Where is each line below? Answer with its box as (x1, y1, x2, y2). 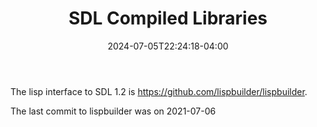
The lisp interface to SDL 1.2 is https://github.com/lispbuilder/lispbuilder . (10, 85, 308, 97)
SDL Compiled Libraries (68, 7, 268, 30)
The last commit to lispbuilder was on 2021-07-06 (10, 105, 217, 117)
